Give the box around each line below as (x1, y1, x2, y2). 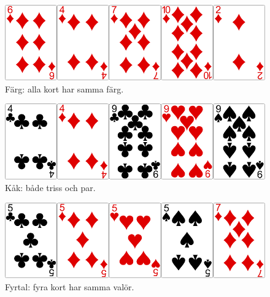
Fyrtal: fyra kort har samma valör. (5, 280, 134, 293)
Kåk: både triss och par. (5, 181, 96, 194)
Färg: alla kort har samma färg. (5, 82, 124, 95)
